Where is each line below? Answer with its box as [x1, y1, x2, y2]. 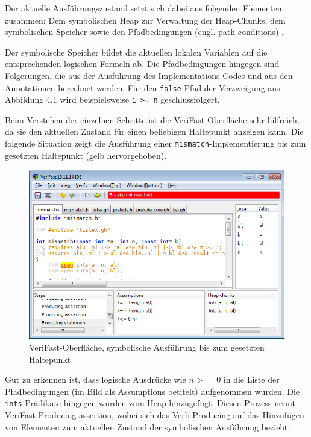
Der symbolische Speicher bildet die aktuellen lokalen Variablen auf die [5, 45, 268, 58]
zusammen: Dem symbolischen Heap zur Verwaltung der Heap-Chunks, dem [5, 13, 286, 26]
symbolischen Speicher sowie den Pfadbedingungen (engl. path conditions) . [5, 25, 284, 38]
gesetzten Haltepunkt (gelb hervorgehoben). [5, 148, 167, 161]
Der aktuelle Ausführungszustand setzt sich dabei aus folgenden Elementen [5, 2, 282, 14]
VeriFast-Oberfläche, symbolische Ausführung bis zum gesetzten [29, 341, 265, 353]
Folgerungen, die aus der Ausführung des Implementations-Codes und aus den [5, 69, 293, 81]
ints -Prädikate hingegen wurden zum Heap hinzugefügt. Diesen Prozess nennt [5, 397, 295, 409]
